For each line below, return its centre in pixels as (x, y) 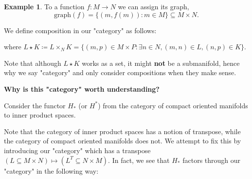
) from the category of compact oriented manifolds (173, 105)
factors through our (212, 160)
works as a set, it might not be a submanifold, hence (161, 63)
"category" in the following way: (51, 170)
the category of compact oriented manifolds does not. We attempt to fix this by (123, 141)
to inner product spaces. (40, 115)
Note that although (33, 63)
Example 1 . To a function (44, 6)
